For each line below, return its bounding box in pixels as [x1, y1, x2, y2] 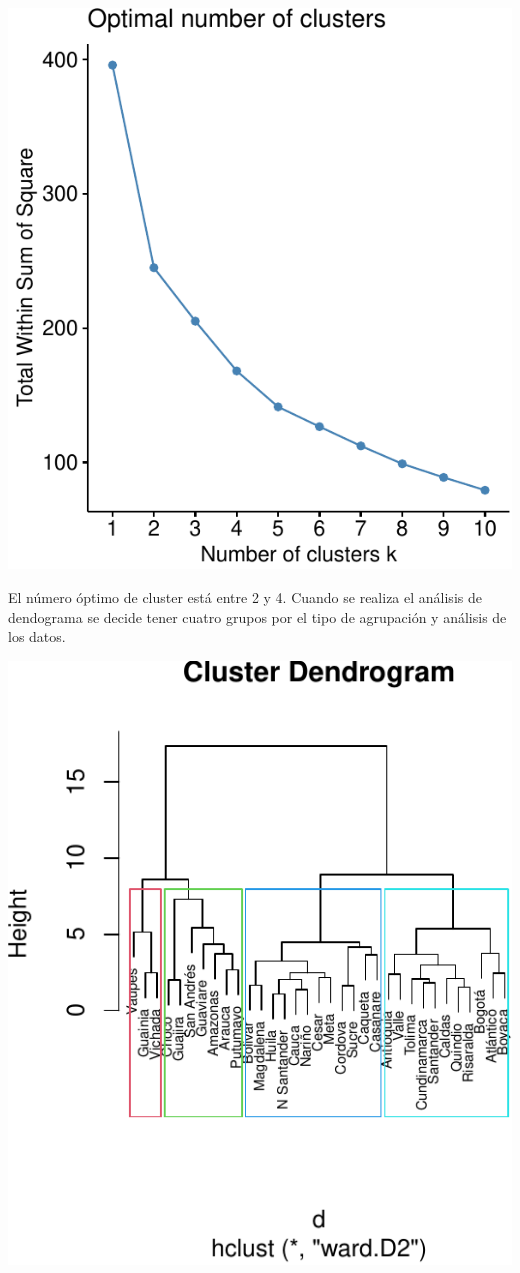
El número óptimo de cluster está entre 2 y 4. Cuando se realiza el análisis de [8, 587, 482, 608]
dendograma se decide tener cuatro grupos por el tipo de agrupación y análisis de [8, 606, 507, 627]
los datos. [8, 626, 66, 647]
